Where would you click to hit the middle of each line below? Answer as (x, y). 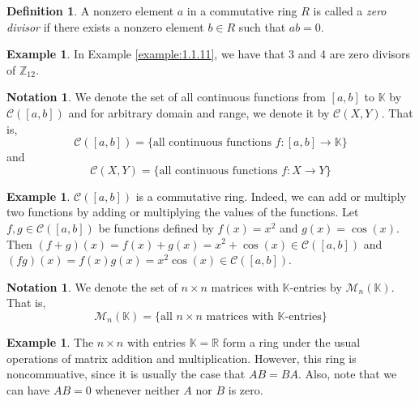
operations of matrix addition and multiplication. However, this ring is (182, 358)
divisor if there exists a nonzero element (105, 26)
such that (262, 26)
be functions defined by (156, 227)
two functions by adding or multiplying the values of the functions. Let (183, 212)
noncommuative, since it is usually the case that (126, 374)
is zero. (246, 389)
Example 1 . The (50, 341)
